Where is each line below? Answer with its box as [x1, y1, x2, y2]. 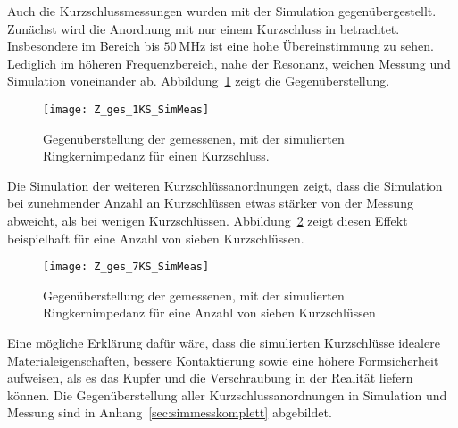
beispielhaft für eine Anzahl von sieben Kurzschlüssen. [7, 228, 304, 247]
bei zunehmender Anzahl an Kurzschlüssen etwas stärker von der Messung [7, 193, 413, 212]
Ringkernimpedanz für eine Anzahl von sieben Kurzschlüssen [43, 303, 376, 322]
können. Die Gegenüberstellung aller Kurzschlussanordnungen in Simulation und [7, 385, 447, 404]
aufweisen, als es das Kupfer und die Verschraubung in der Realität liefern [7, 368, 413, 387]
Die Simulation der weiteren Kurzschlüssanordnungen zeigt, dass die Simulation [7, 176, 443, 194]
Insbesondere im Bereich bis [7, 37, 160, 55]
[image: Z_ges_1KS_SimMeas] [43, 103, 210, 116]
